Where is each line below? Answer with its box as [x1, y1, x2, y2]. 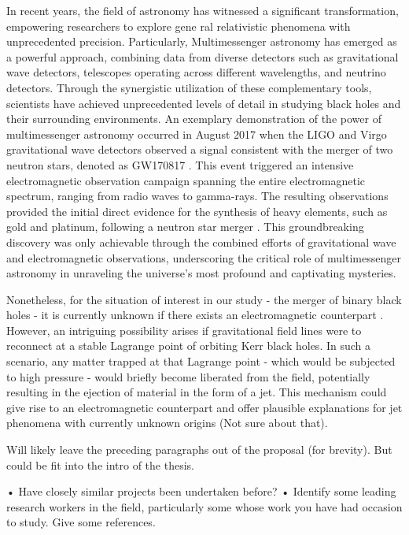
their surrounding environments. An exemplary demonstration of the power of [6, 110, 381, 127]
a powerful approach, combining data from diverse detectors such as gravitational [6, 48, 399, 65]
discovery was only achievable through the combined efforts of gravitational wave [6, 233, 396, 250]
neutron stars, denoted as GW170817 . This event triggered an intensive [6, 156, 354, 173]
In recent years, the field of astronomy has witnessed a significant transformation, [6, 2, 399, 18]
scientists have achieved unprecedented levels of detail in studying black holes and [6, 95, 401, 111]
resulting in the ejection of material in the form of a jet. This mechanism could [6, 384, 387, 400]
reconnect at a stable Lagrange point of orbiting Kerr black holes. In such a [6, 337, 371, 354]
